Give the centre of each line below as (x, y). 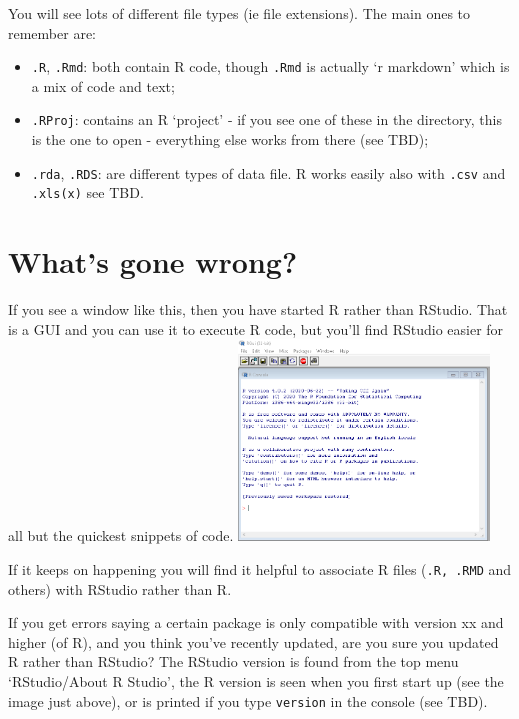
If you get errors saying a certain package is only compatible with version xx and (256, 622)
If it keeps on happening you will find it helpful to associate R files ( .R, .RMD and (260, 569)
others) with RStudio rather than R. (120, 588)
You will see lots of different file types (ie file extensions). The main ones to (239, 13)
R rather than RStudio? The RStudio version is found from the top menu (233, 661)
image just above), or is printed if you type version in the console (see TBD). (248, 700)
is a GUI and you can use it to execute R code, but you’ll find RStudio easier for (256, 328)
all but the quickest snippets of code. (121, 535)
